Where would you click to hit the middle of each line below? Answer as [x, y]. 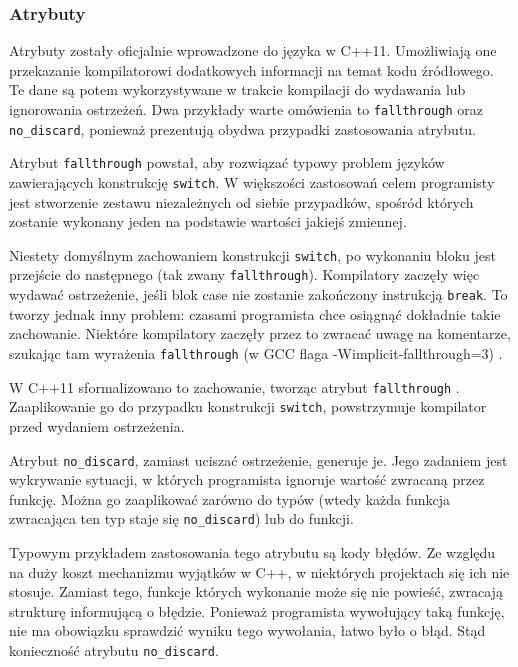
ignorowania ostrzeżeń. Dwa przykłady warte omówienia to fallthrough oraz [246, 109]
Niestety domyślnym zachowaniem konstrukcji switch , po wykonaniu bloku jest [253, 254]
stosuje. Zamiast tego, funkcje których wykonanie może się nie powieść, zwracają [256, 591]
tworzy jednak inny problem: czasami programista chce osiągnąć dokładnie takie [255, 313]
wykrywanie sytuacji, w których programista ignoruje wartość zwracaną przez [247, 479]
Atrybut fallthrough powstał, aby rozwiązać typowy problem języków [227, 162]
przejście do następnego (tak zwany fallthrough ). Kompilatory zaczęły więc [244, 274]
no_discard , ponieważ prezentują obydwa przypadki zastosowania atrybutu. [243, 128]
